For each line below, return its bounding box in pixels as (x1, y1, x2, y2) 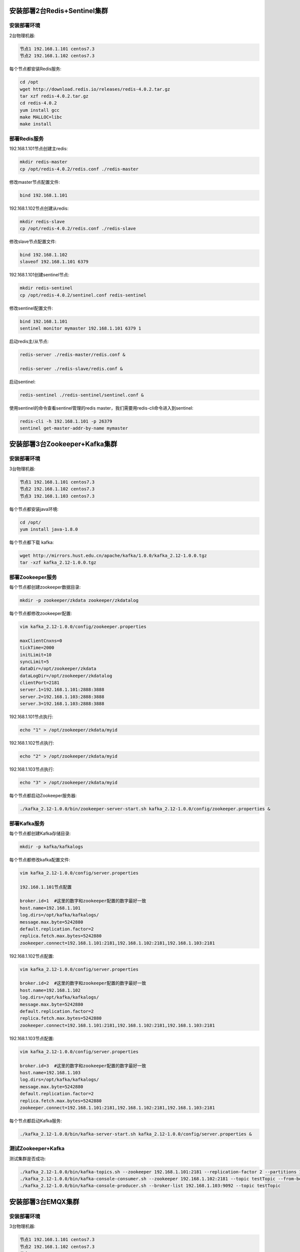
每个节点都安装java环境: (9, 506, 58, 512)
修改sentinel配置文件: (9, 305, 53, 311)
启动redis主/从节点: (9, 338, 49, 344)
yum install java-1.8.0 (19, 526, 78, 532)
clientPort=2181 (19, 680, 60, 686)
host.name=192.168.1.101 (19, 905, 81, 911)
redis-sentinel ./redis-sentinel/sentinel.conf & (19, 392, 144, 398)
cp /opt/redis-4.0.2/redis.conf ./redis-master (19, 166, 138, 172)
